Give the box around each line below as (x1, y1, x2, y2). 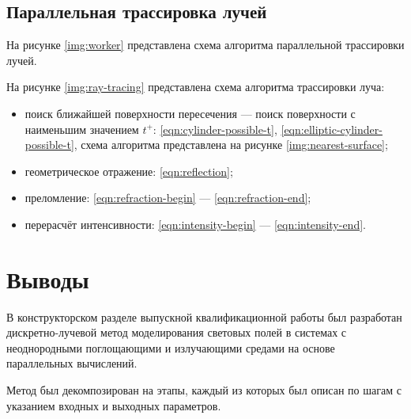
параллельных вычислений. (6, 355, 138, 371)
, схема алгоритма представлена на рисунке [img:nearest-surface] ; (74, 136, 388, 153)
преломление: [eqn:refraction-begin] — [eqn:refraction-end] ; (25, 189, 311, 206)
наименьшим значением (25, 120, 139, 137)
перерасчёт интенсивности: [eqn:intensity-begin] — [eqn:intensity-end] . (25, 215, 366, 232)
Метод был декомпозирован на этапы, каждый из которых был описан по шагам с (6, 382, 402, 398)
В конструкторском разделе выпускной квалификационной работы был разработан (6, 308, 402, 325)
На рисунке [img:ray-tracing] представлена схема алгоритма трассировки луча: (6, 78, 385, 95)
